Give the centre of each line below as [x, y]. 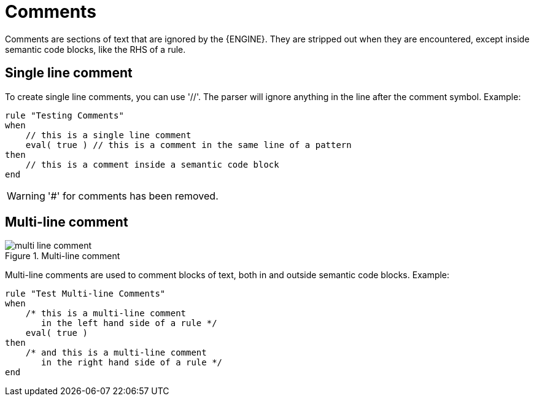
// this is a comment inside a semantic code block [152, 164]
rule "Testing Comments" [64, 115]
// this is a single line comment [108, 135]
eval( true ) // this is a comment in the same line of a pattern [188, 145]
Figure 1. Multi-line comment [63, 256]
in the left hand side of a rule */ [129, 323]
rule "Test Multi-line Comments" [85, 294]
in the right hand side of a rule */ [132, 363]
